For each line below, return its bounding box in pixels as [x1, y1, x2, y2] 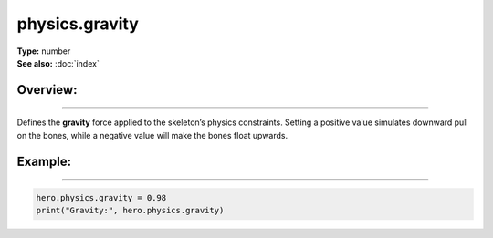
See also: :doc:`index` [16, 57, 100, 68]
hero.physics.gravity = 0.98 [36, 192, 167, 202]
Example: [16, 153, 72, 169]
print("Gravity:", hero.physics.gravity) [36, 205, 225, 216]
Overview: [16, 82, 78, 98]
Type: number [16, 46, 71, 57]
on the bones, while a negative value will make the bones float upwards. [16, 129, 288, 140]
